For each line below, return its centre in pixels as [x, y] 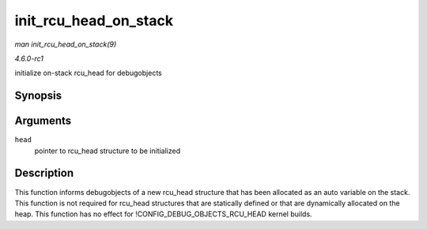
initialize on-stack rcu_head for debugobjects [88, 73]
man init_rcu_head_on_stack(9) [66, 44]
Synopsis [38, 96]
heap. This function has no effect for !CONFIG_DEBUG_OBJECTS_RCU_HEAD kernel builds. [163, 214]
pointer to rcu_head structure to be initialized [108, 151]
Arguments [43, 121]
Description [44, 173]
